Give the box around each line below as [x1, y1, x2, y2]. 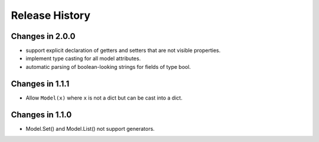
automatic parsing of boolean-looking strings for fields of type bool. [25, 63, 191, 70]
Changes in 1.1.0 [11, 110, 72, 120]
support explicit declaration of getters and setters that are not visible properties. [25, 47, 221, 54]
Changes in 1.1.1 [11, 78, 70, 88]
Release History [11, 9, 91, 22]
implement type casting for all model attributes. [25, 55, 141, 62]
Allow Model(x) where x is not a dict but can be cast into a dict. [25, 94, 183, 101]
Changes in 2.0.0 [11, 31, 76, 41]
